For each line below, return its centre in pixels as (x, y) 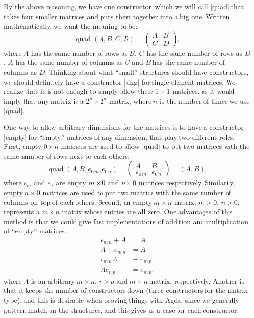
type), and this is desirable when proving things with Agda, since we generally (122, 300)
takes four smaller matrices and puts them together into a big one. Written (117, 16)
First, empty (23, 146)
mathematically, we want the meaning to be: (71, 26)
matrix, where (130, 101)
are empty (71, 183)
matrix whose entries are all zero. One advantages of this (147, 212)
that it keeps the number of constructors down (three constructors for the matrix (126, 290)
